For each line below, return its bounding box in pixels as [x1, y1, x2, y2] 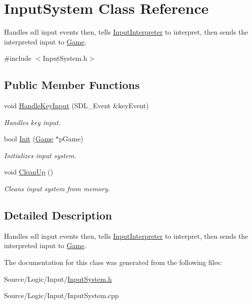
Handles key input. [4, 117, 61, 127]
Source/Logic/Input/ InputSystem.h [4, 273, 112, 284]
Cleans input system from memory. [4, 183, 110, 194]
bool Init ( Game [4, 133, 53, 144]
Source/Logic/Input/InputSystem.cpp [4, 290, 119, 301]
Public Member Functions [4, 77, 140, 92]
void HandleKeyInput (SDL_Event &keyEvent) [4, 100, 149, 111]
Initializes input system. [4, 150, 77, 160]
